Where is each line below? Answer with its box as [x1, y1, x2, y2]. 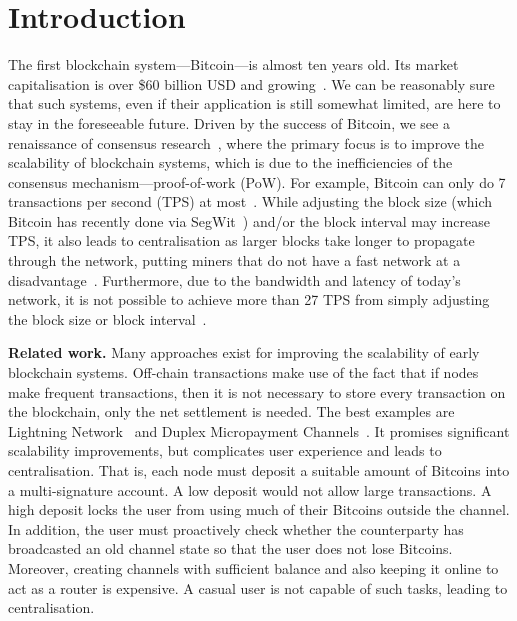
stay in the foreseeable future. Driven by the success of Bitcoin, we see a [8, 112, 450, 133]
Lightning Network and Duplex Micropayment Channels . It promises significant [8, 420, 510, 441]
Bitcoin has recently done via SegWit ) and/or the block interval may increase [8, 210, 490, 231]
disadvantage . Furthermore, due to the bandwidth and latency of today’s [8, 269, 461, 290]
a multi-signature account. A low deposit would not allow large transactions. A [8, 479, 492, 500]
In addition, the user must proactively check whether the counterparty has [8, 518, 464, 539]
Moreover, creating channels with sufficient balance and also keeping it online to [8, 557, 499, 578]
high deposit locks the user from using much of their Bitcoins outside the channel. [8, 499, 510, 520]
